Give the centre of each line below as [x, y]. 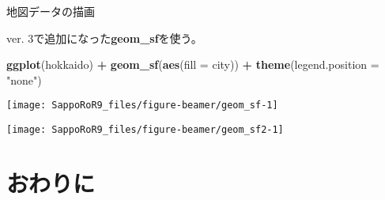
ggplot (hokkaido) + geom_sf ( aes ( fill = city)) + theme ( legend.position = [193, 64]
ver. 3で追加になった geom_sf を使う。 [104, 38]
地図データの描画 [51, 11]
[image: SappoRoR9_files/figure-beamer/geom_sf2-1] [145, 130]
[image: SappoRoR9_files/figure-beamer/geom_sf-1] [142, 106]
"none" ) [24, 79]
